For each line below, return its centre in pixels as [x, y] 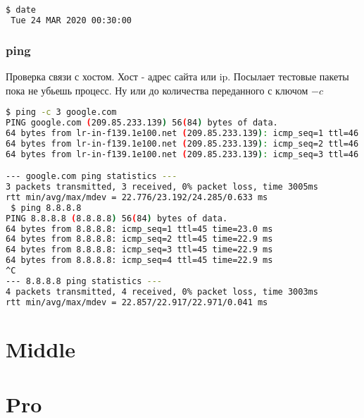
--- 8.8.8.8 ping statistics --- [84, 281]
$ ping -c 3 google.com [61, 112]
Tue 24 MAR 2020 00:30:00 [71, 20]
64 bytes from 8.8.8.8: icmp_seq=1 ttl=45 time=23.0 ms [139, 229]
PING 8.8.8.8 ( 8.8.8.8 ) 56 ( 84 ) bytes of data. [117, 218]
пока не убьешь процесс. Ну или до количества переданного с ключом [157, 90]
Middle [40, 349]
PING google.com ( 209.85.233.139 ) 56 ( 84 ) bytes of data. [142, 123]
